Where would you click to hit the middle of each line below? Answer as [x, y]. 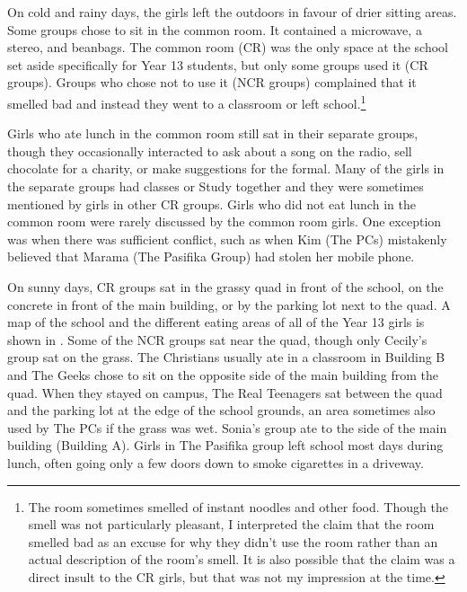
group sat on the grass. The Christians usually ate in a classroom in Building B [226, 357]
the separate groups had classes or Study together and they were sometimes [216, 186]
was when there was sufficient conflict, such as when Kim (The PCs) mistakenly [227, 239]
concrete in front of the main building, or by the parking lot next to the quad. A [229, 304]
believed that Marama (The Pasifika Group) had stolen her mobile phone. [211, 256]
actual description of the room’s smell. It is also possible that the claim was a [242, 559]
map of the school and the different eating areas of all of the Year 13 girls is [216, 322]
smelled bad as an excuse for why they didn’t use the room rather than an [233, 541]
